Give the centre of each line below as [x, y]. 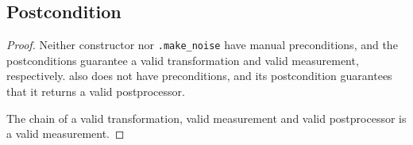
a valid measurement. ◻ [66, 134]
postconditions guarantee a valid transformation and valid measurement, [183, 60]
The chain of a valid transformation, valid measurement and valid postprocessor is [206, 118]
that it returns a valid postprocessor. [96, 92]
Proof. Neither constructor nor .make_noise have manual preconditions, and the [202, 45]
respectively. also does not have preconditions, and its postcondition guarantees [199, 76]
